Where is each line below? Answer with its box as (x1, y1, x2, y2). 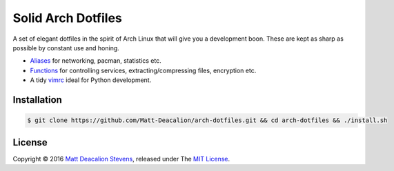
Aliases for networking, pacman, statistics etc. (30, 57, 161, 65)
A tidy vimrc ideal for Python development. (30, 76, 152, 84)
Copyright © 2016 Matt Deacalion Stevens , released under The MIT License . (12, 154, 230, 163)
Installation (12, 94, 62, 105)
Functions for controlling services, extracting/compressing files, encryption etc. (30, 66, 257, 74)
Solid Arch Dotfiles (12, 10, 122, 26)
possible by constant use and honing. (12, 43, 120, 52)
